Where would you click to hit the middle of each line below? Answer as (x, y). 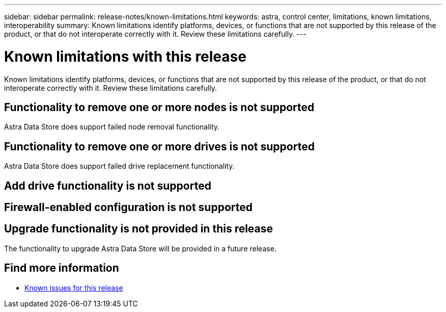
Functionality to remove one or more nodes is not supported (159, 107)
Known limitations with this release (125, 56)
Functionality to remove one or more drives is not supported (159, 146)
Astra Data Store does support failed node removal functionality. (112, 127)
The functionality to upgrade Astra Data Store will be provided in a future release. (140, 248)
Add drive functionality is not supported (108, 186)
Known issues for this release (74, 288)
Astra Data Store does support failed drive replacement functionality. (119, 166)
